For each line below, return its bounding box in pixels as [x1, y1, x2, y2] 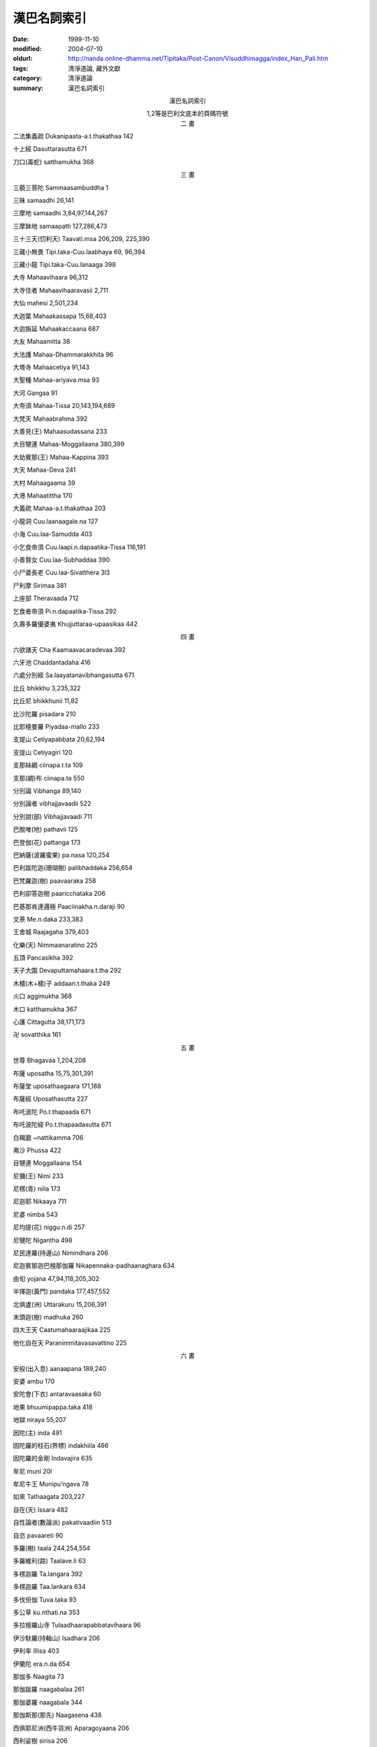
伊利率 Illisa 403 [13, 1646, 59, 1655]
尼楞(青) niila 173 [13, 1184, 61, 1193]
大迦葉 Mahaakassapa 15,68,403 [13, 312, 108, 320]
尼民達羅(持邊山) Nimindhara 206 [13, 1249, 108, 1257]
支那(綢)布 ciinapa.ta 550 [13, 774, 85, 782]
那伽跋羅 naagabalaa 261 [13, 1685, 84, 1694]
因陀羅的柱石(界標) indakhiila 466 [13, 1441, 109, 1449]
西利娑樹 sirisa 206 [13, 1737, 68, 1745]
